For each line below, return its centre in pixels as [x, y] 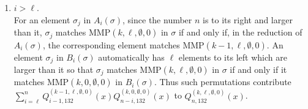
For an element [42, 19]
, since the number [157, 19]
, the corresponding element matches [111, 44]
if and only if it [258, 69]
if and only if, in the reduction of [240, 32]
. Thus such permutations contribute [223, 82]
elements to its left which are [233, 57]
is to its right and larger [248, 19]
